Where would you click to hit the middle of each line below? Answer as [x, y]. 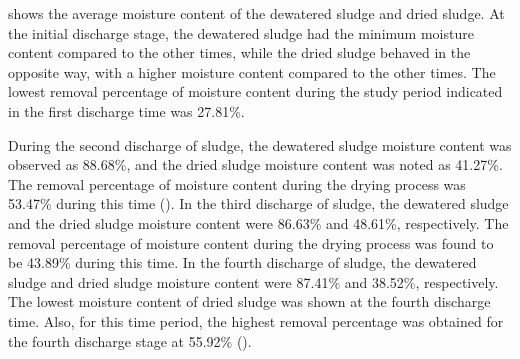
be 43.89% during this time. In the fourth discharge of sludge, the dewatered [242, 262]
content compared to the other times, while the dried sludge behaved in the [239, 52]
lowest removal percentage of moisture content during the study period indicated [255, 91]
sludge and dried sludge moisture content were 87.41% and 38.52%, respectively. [253, 281]
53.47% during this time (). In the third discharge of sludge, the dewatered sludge [258, 203]
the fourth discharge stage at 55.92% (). [130, 340]
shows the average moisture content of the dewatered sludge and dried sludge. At [256, 13]
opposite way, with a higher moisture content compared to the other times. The [252, 71]
